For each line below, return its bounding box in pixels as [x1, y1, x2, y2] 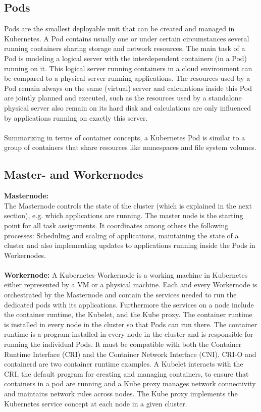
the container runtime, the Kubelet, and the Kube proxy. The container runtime [4, 309, 252, 320]
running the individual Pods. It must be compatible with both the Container [4, 339, 242, 349]
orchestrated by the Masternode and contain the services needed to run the [4, 289, 237, 300]
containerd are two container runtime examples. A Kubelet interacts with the [4, 358, 243, 369]
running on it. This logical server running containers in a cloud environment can [4, 63, 252, 73]
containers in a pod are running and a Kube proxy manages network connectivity [4, 378, 256, 389]
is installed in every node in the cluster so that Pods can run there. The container [4, 319, 257, 329]
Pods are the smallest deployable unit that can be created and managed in [4, 23, 235, 34]
